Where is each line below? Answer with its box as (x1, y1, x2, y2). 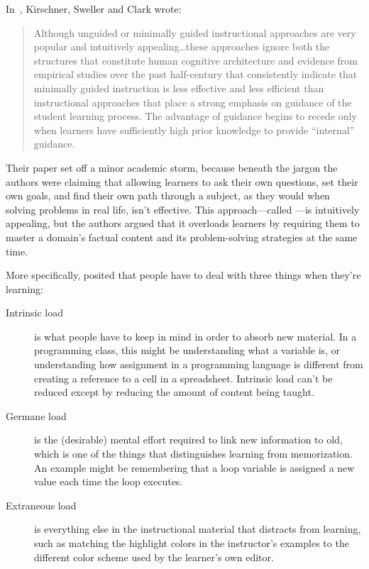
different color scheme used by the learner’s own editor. (34, 549, 274, 564)
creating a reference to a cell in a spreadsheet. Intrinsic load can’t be (34, 370, 333, 385)
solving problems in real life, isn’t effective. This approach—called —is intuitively (6, 201, 360, 216)
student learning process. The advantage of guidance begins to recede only (33, 109, 357, 123)
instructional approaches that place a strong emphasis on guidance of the (33, 94, 352, 109)
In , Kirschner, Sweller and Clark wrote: (6, 1, 182, 16)
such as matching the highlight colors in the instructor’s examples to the (34, 536, 349, 550)
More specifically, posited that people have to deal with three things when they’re (6, 267, 361, 282)
